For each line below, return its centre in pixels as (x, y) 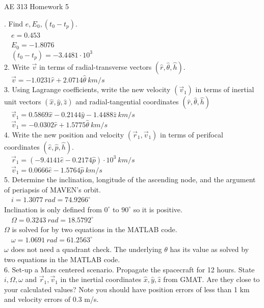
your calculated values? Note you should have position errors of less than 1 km (127, 289)
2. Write (17, 66)
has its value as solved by (209, 249)
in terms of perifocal (191, 134)
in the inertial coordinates (101, 279)
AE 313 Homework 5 (36, 6)
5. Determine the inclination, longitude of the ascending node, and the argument (130, 179)
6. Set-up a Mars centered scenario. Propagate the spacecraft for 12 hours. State (129, 269)
